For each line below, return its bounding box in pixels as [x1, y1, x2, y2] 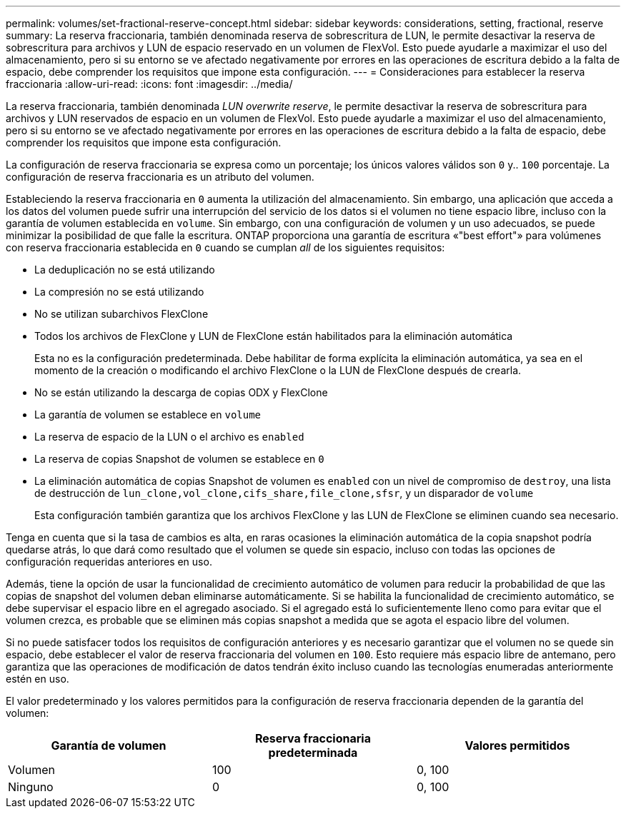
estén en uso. [6, 673, 69, 685]
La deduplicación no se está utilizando [34, 263, 215, 276]
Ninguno [8, 780, 54, 794]
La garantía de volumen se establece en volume [34, 408, 262, 421]
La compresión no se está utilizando [34, 286, 204, 298]
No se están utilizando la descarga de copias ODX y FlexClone [34, 386, 328, 398]
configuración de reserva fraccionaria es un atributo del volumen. [6, 171, 314, 183]
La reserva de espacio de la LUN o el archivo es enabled [34, 431, 304, 443]
